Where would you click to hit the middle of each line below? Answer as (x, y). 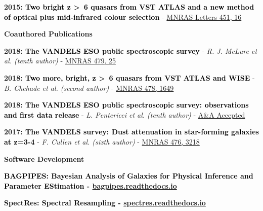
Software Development (44, 159)
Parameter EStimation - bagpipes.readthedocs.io (91, 185)
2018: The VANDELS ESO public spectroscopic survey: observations (126, 105)
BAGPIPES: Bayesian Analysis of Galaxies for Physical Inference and (129, 176)
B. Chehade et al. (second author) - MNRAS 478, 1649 (89, 87)
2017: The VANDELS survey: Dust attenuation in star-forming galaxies (131, 132)
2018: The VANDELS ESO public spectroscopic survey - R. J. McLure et (131, 50)
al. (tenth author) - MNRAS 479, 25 (60, 61)
